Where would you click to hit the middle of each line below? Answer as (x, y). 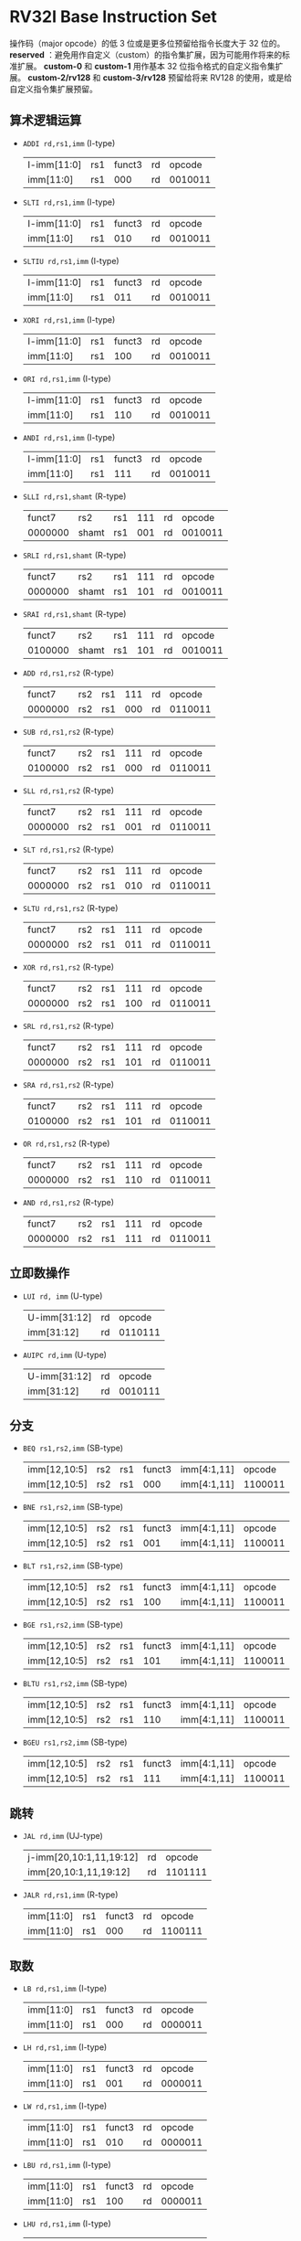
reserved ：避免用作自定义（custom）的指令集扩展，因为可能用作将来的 (146, 54)
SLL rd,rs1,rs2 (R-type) (68, 790)
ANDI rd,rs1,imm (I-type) (69, 437)
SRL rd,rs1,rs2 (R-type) (68, 1025)
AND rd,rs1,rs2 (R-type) (68, 1202)
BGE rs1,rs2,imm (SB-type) (73, 1625)
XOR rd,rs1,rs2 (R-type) (68, 967)
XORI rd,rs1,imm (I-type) (69, 319)
